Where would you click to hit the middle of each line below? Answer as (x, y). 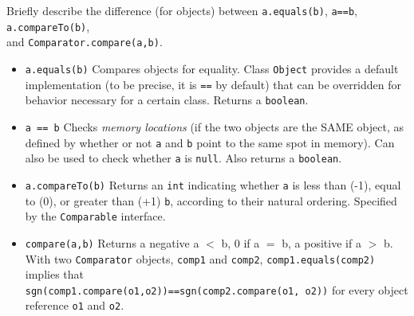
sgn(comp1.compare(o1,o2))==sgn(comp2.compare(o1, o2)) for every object (217, 289)
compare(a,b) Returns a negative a (112, 242)
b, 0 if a (241, 242)
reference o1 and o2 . (75, 305)
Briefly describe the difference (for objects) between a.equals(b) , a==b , (182, 10)
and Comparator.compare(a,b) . (85, 42)
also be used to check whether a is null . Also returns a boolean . (183, 158)
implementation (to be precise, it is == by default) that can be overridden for (213, 84)
